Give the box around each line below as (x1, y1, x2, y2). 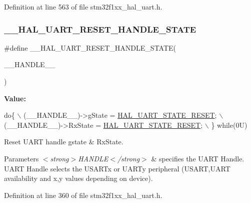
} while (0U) (211, 119, 247, 130)
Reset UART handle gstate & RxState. (4, 136, 123, 147)
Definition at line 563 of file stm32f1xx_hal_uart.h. (4, 2, 162, 12)
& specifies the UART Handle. (151, 153, 244, 163)
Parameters (4, 153, 39, 163)
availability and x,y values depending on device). (4, 173, 153, 183)
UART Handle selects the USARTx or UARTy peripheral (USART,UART (4, 163, 230, 173)
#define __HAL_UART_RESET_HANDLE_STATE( (4, 42, 176, 53)
